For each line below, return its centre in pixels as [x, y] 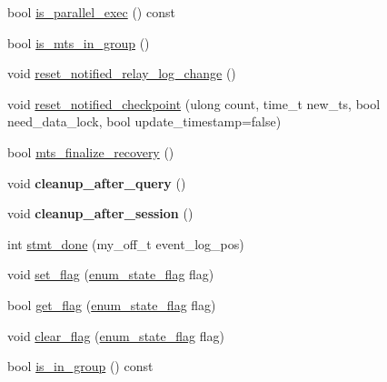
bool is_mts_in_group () [79, 42]
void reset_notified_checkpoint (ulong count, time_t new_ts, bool [194, 103]
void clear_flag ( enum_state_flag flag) [116, 335]
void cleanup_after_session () [100, 213]
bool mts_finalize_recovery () [91, 151]
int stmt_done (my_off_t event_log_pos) [126, 243]
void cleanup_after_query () [97, 182]
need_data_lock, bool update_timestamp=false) [144, 121]
